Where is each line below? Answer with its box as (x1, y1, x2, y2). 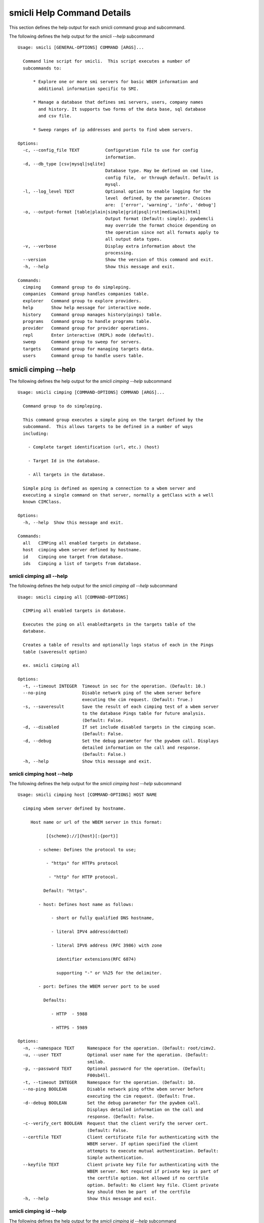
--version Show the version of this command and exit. (22, 257, 214, 263)
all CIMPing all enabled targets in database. (22, 540, 142, 545)
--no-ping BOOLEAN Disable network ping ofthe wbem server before (22, 1087, 203, 1092)
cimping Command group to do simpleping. (22, 284, 132, 290)
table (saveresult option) (22, 649, 88, 655)
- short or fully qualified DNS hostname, (51, 915, 154, 921)
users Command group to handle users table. (22, 353, 144, 358)
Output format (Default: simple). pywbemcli (105, 216, 214, 222)
